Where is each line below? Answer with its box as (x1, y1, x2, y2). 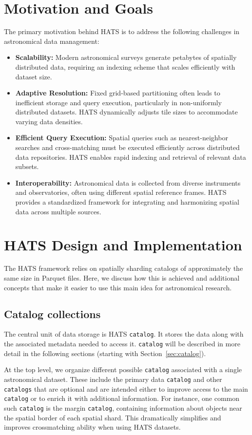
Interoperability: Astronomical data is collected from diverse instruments (15, 177, 241, 188)
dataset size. (15, 71, 52, 81)
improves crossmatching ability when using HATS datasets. (4, 422, 181, 432)
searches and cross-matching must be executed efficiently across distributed (15, 142, 240, 152)
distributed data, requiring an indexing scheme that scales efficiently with (15, 61, 235, 72)
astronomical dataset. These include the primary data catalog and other (4, 374, 222, 384)
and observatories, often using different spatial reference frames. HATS (15, 187, 227, 197)
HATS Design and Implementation (4, 235, 242, 255)
